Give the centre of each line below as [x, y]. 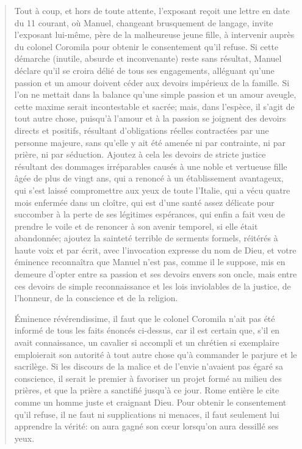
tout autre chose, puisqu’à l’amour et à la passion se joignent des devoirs [150, 118]
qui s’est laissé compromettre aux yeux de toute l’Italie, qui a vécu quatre [152, 190]
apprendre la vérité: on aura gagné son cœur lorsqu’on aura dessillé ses [146, 426]
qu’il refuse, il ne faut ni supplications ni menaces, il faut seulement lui [147, 414]
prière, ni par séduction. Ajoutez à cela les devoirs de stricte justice [140, 154]
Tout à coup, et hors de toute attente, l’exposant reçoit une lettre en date [152, 10]
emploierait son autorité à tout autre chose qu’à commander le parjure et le [156, 354]
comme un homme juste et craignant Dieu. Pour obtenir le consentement [150, 402]
